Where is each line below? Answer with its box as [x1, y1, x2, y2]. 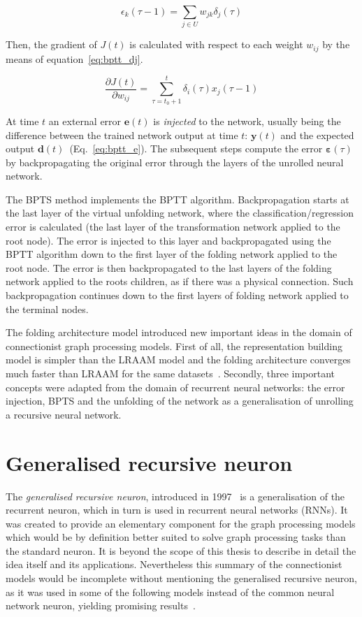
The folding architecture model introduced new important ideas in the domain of [6, 325, 352, 340]
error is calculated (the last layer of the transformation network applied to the [6, 219, 340, 234]
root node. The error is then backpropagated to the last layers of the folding [6, 260, 332, 275]
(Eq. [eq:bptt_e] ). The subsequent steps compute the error [69, 141, 323, 156]
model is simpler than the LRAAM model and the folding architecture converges [6, 352, 351, 367]
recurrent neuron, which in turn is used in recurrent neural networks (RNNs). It [6, 502, 348, 517]
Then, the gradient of [6, 37, 97, 52]
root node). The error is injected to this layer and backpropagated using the [6, 233, 331, 247]
